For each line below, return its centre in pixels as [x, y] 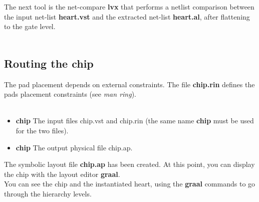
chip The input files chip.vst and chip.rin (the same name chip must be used [135, 121]
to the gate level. [30, 26]
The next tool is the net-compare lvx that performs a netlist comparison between [129, 7]
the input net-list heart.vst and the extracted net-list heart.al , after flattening [127, 16]
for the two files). [42, 130]
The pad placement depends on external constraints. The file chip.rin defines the [129, 84]
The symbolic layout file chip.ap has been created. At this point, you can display [129, 164]
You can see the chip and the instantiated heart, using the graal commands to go [130, 184]
